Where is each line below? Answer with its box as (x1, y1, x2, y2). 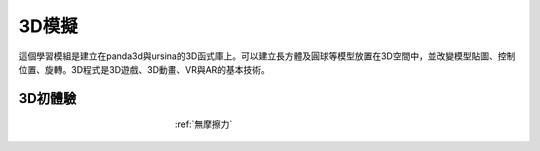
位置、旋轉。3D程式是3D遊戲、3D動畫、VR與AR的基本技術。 (18, 63, 270, 75)
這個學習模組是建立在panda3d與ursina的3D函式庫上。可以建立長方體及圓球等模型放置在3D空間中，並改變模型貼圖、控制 (18, 50, 516, 62)
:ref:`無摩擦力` (175, 118, 233, 130)
